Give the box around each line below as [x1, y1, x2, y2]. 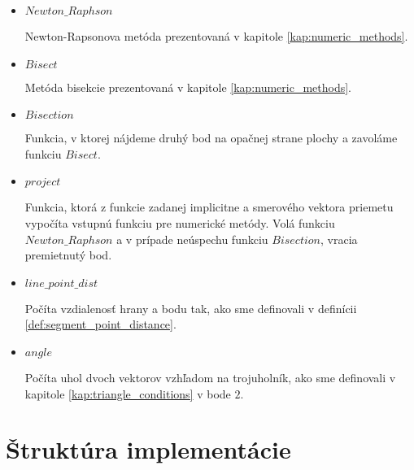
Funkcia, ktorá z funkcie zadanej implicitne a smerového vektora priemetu [24, 198, 394, 215]
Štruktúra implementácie [6, 433, 291, 466]
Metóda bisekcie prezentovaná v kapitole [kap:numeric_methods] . [24, 78, 352, 95]
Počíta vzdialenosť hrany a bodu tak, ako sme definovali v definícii [24, 299, 357, 316]
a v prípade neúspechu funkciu [116, 230, 268, 247]
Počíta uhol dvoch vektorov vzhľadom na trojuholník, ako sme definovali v [24, 368, 396, 385]
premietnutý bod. [24, 246, 112, 263]
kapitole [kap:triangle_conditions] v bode [24, 385, 231, 402]
